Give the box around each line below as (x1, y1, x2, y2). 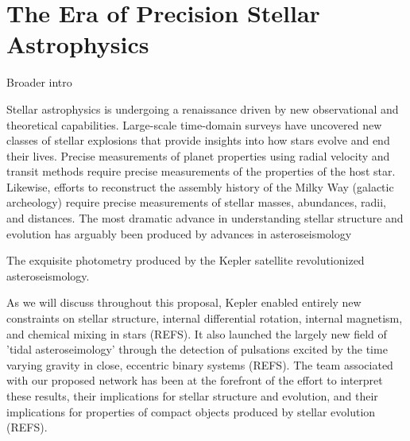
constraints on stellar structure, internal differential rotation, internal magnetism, (6, 310, 403, 327)
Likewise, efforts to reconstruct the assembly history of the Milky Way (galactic (6, 178, 394, 195)
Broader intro (6, 74, 72, 91)
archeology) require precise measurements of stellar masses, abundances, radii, (6, 194, 387, 211)
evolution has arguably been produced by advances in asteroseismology (6, 225, 352, 242)
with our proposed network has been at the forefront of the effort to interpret (6, 372, 383, 389)
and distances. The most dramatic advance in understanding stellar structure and (6, 210, 404, 226)
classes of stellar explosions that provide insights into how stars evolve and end (6, 132, 390, 149)
